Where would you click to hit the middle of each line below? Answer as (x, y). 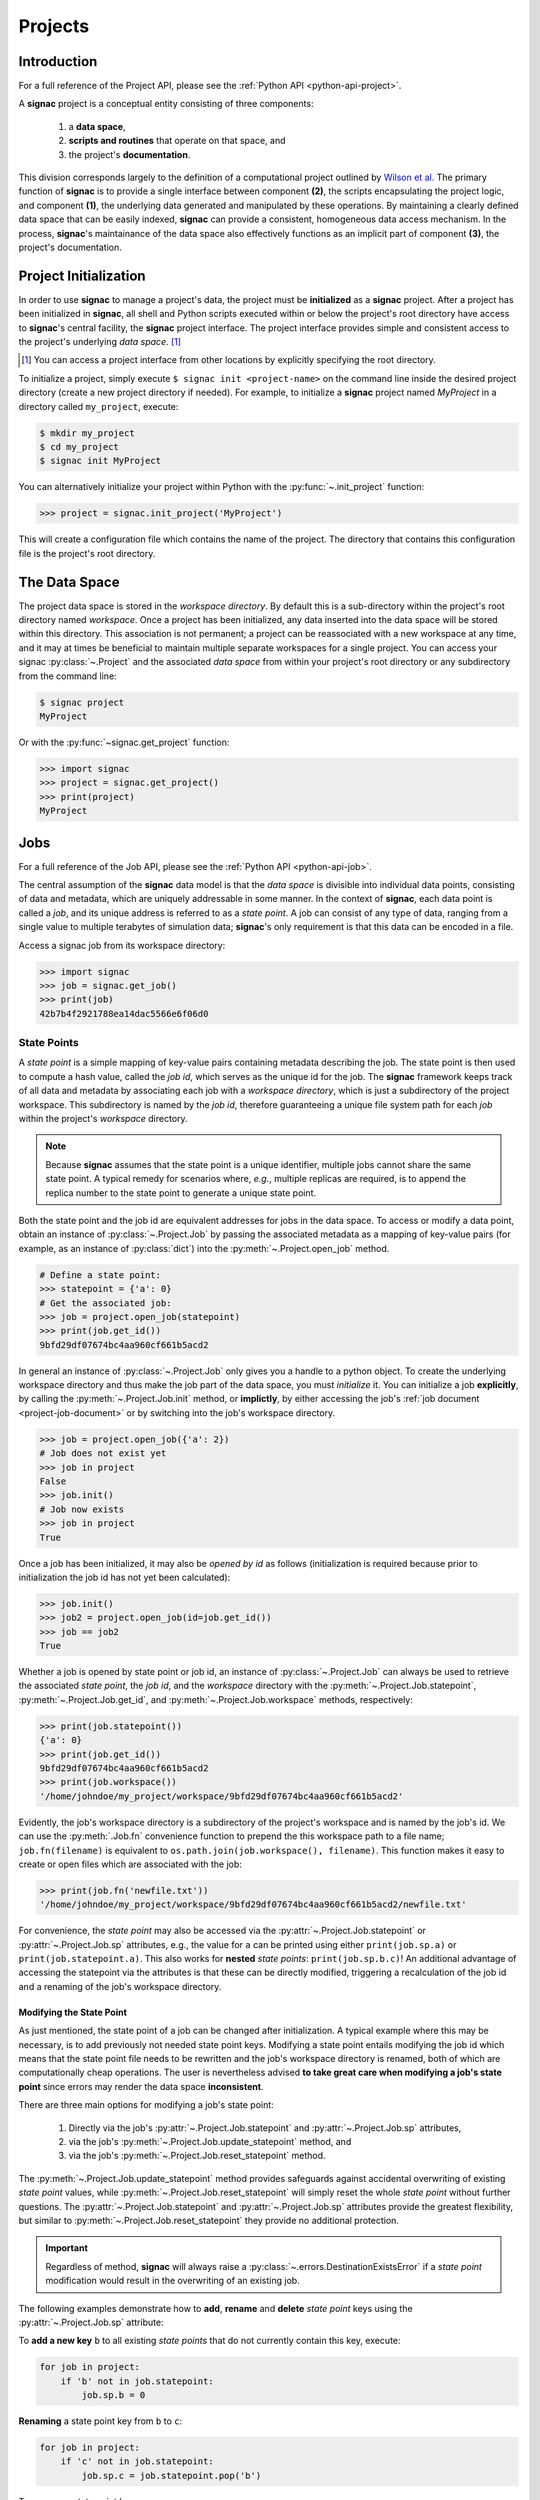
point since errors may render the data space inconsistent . (141, 2086)
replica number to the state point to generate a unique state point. (181, 1192)
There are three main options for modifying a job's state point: (146, 2105)
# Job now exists (82, 1509)
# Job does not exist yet (103, 1453)
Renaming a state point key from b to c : (100, 2421)
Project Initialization (82, 275)
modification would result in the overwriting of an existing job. (172, 2281)
